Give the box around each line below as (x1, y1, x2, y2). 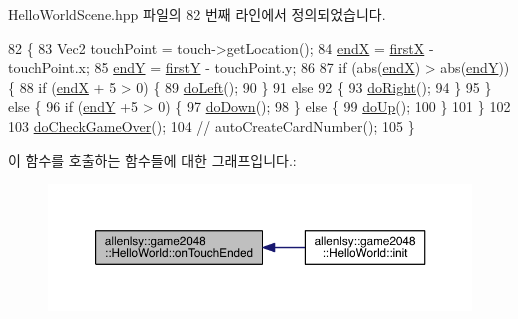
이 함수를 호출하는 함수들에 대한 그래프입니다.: (8, 149, 297, 170)
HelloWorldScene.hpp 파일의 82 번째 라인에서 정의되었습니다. (8, 4, 386, 24)
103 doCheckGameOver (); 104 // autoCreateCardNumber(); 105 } (8, 115, 415, 136)
